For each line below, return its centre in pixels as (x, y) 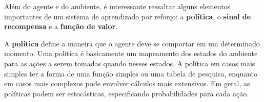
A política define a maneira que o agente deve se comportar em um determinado (132, 43)
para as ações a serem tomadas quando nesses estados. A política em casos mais (130, 63)
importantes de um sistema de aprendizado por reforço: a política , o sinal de (128, 16)
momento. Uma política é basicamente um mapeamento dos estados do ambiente (131, 53)
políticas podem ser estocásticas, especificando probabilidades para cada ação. (127, 93)
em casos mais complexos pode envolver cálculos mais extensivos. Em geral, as (127, 83)
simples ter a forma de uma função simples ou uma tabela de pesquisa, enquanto (131, 73)
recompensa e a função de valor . (61, 26)
